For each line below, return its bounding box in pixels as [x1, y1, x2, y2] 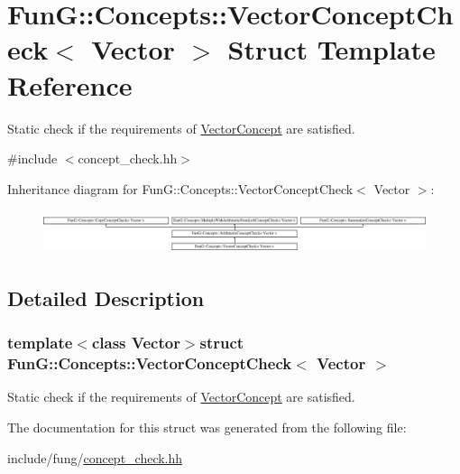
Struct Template [227, 31, 436, 68]
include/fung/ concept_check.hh [7, 448, 183, 467]
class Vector [91, 331, 180, 354]
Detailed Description [7, 283, 205, 311]
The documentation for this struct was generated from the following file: [7, 418, 407, 437]
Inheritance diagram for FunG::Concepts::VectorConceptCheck [7, 179, 354, 198]
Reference [7, 66, 133, 103]
